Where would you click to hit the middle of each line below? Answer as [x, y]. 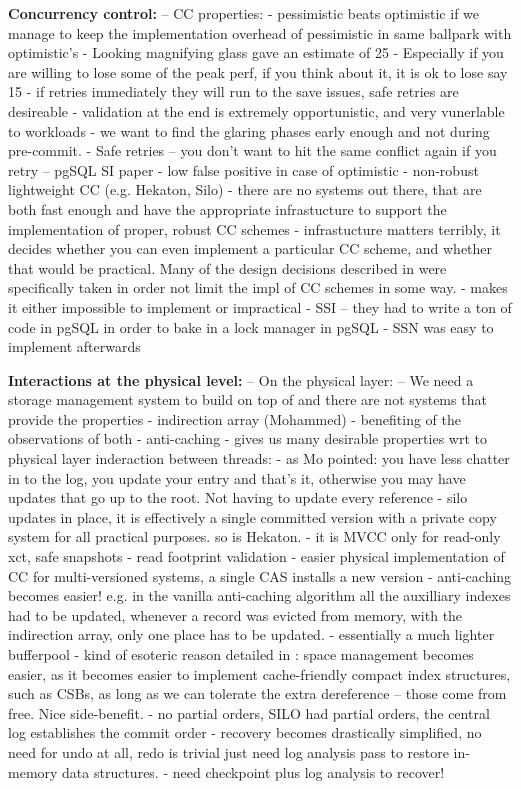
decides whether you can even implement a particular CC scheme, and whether [250, 248]
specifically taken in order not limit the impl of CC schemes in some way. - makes [258, 287]
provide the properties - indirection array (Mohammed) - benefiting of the [235, 418]
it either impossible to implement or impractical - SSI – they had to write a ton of [260, 306]
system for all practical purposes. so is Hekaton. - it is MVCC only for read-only [254, 536]
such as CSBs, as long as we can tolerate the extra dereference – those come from [257, 693]
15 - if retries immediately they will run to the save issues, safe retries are [233, 91]
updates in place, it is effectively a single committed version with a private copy [252, 516]
